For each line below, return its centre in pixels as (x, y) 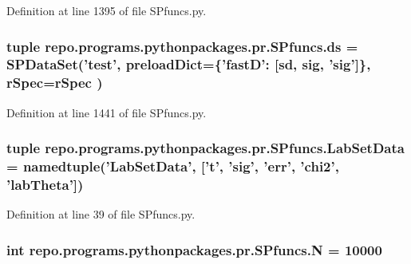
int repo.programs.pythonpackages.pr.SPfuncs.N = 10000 (194, 249)
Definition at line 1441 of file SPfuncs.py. (107, 112)
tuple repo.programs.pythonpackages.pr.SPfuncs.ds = (182, 46)
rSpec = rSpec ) (55, 83)
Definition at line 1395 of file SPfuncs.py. (107, 10)
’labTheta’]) (45, 185)
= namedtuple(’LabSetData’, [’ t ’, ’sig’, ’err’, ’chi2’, (173, 166)
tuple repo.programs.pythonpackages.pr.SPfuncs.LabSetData (205, 148)
